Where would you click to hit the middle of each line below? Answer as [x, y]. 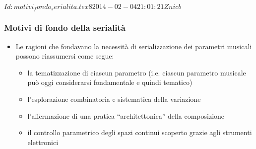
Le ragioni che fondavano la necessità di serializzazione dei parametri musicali [134, 46]
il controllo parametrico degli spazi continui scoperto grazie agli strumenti [140, 132]
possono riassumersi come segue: [65, 56]
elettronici [43, 142]
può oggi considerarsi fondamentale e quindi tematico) [110, 82]
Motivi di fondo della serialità [65, 28]
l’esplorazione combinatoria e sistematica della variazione [114, 99]
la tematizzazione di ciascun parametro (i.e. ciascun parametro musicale [137, 72]
